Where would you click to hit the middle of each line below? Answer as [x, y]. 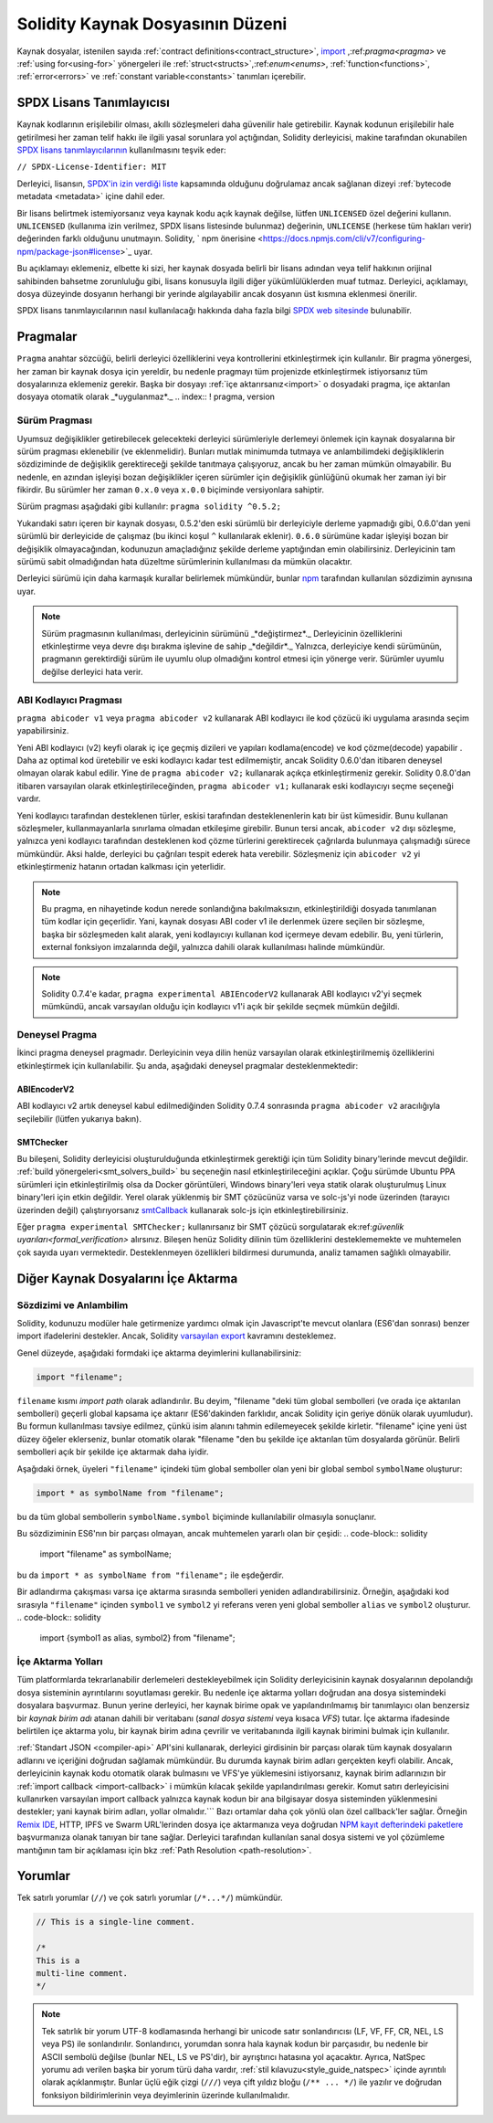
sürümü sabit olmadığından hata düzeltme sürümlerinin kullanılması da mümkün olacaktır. [185, 562]
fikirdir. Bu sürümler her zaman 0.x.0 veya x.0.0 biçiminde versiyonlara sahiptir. [170, 490]
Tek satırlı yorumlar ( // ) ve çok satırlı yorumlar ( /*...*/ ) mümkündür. [150, 1898]
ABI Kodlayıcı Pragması [69, 700]
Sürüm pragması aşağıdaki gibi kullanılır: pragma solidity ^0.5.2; [149, 506]
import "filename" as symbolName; [106, 1554]
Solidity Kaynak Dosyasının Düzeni [152, 24]
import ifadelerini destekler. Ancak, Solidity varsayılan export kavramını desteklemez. [177, 1336]
